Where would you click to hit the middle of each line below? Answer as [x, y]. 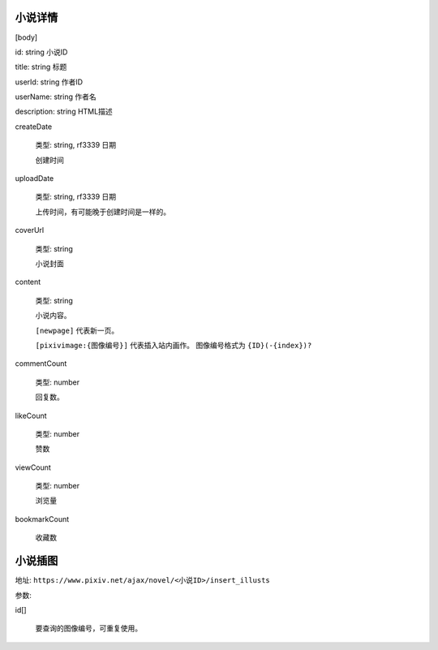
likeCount [31, 415]
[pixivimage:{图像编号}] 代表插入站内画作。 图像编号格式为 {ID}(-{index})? [174, 345]
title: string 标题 [41, 67]
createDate [34, 127]
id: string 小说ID [41, 52]
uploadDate [34, 179]
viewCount [33, 467]
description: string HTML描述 [64, 112]
